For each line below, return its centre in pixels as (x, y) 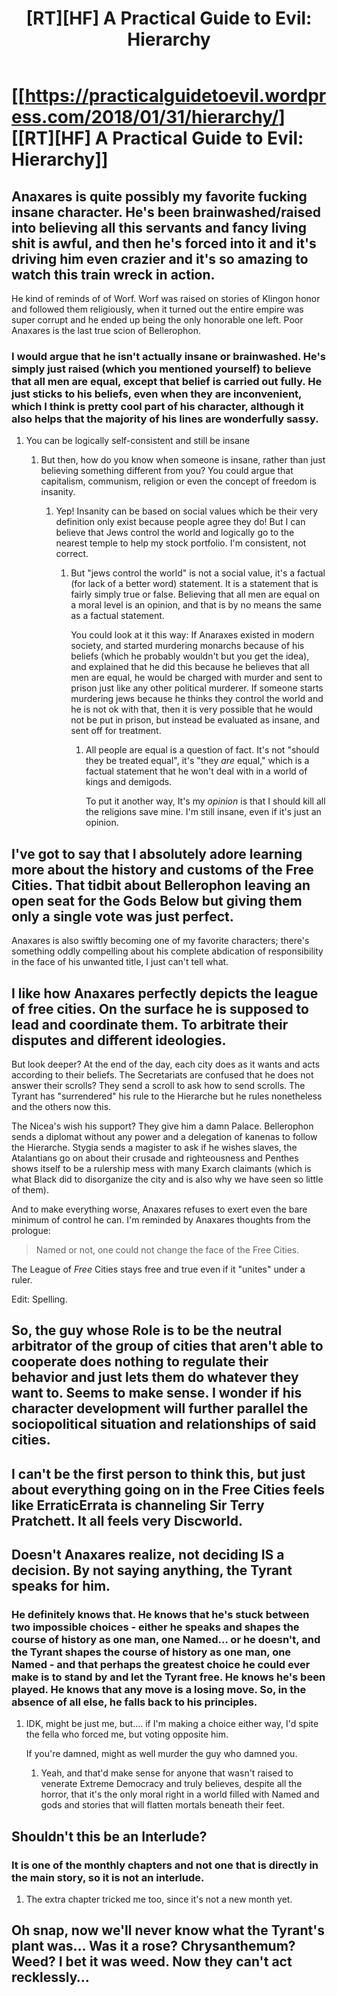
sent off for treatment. (116, 731)
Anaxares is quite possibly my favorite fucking (159, 196)
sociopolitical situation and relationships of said (164, 1424)
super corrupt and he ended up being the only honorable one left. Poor (157, 320)
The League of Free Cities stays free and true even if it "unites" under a (158, 1269)
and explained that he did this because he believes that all (190, 667)
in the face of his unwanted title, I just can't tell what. (120, 962)
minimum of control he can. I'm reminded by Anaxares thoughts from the (161, 1219)
